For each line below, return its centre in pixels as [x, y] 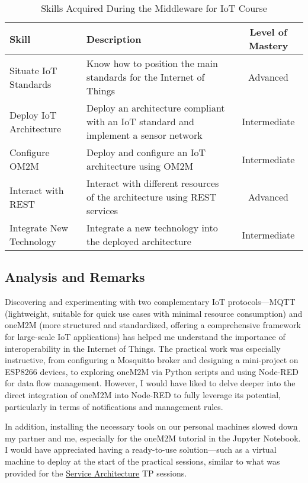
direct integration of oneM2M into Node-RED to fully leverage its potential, [143, 394]
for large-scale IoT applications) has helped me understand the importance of [145, 336]
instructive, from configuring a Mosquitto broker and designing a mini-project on [152, 360]
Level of [268, 32]
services [102, 210]
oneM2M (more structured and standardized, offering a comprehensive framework [153, 325]
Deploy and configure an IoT [146, 152]
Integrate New [39, 228]
